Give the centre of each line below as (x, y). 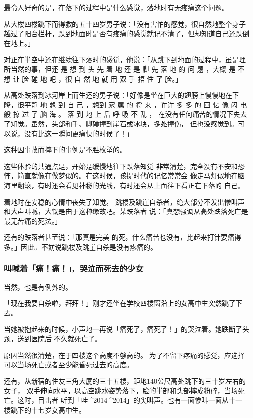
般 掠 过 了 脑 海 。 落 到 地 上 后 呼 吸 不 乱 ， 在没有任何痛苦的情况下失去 (126, 114)
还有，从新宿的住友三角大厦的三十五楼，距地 (75, 381)
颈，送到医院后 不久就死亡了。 (53, 339)
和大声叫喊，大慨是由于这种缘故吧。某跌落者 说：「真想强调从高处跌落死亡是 (126, 211)
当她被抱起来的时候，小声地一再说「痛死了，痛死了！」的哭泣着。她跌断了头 (126, 329)
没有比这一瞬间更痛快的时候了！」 (79, 133)
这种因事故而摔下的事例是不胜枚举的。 (65, 150)
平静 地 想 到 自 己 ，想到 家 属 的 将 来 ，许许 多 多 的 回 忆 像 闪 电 (136, 104)
